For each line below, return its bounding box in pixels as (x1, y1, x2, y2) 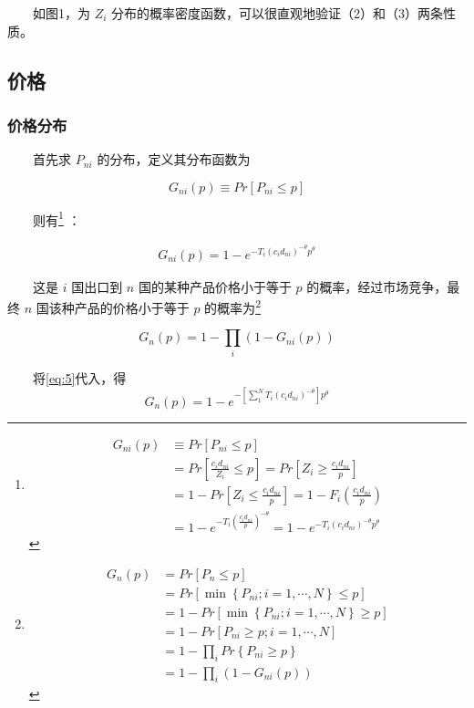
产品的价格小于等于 (74, 297, 190, 317)
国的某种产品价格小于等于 (138, 276, 292, 296)
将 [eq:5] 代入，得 (32, 368, 127, 387)
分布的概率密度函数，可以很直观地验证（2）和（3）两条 (111, 4, 444, 22)
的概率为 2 (204, 296, 261, 317)
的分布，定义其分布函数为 (97, 150, 251, 169)
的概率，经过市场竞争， (306, 276, 448, 296)
